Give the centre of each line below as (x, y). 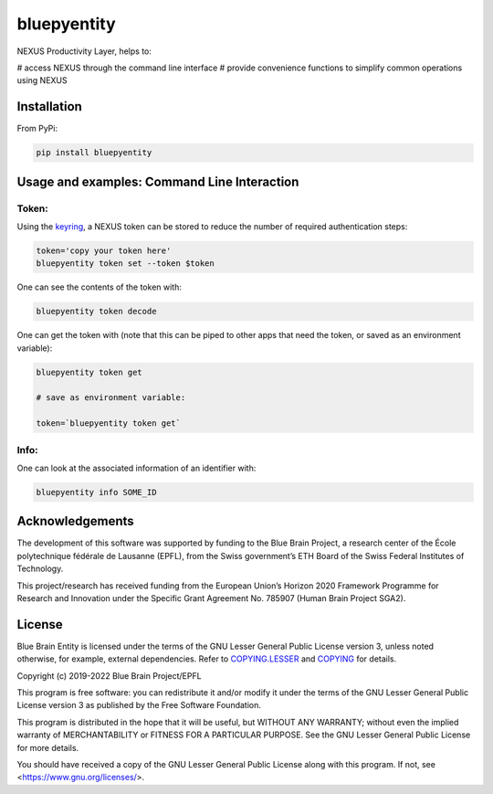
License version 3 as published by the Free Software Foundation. (139, 705)
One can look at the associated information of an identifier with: (136, 468)
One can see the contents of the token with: (99, 287)
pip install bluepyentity (94, 153)
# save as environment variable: (111, 398)
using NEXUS (42, 80)
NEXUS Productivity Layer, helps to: (84, 51)
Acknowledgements (75, 521)
